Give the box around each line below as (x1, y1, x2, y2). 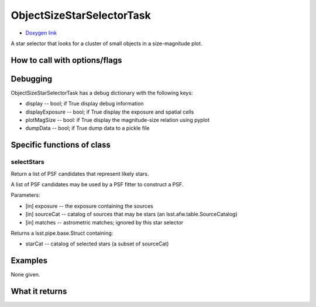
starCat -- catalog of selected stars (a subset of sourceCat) (25, 240, 169, 247)
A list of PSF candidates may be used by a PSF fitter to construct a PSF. (11, 180, 184, 187)
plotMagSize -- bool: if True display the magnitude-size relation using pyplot (25, 117, 210, 124)
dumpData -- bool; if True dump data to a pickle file (25, 125, 150, 132)
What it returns (11, 286, 67, 296)
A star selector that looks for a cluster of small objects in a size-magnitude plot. (11, 40, 202, 47)
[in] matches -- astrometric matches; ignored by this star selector (25, 219, 184, 226)
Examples (11, 255, 48, 266)
